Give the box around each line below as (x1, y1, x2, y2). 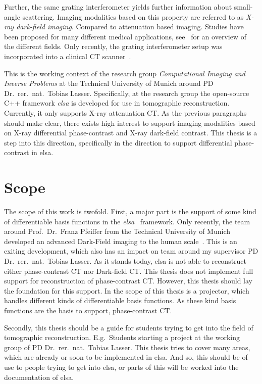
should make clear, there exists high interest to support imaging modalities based (4, 117, 255, 128)
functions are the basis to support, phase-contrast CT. (4, 305, 172, 315)
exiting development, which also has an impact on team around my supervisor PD (4, 246, 258, 256)
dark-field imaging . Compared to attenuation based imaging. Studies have (16, 21, 244, 32)
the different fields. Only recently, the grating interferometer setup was (4, 41, 223, 52)
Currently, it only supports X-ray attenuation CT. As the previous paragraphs (4, 107, 247, 118)
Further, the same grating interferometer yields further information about (4, 2, 232, 12)
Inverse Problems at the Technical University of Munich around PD (4, 78, 214, 88)
